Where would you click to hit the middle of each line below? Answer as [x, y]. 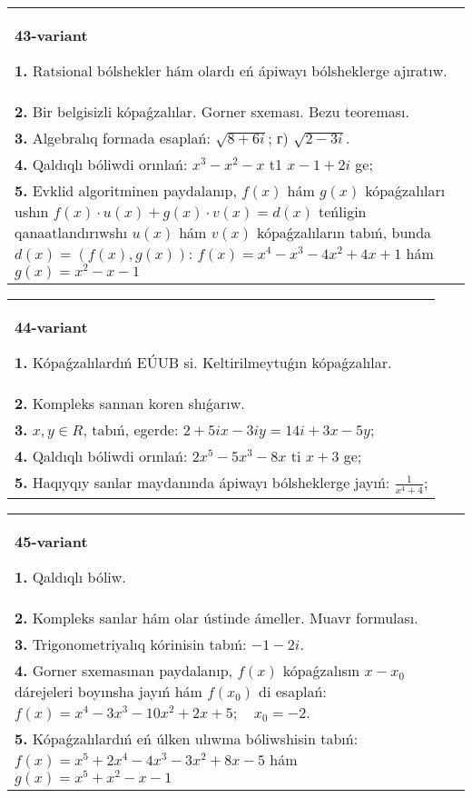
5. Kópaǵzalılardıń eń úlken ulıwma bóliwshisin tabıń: [187, 738]
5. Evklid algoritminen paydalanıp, [126, 190]
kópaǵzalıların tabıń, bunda [344, 232]
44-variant [51, 326]
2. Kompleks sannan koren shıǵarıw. [130, 403]
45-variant [51, 541]
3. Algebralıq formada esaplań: [113, 138]
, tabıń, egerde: [131, 429]
